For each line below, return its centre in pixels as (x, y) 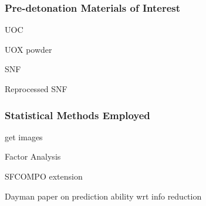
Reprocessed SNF (36, 89)
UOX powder (28, 49)
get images (24, 136)
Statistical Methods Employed (77, 115)
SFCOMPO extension (44, 176)
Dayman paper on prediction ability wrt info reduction (103, 196)
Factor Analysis (33, 156)
